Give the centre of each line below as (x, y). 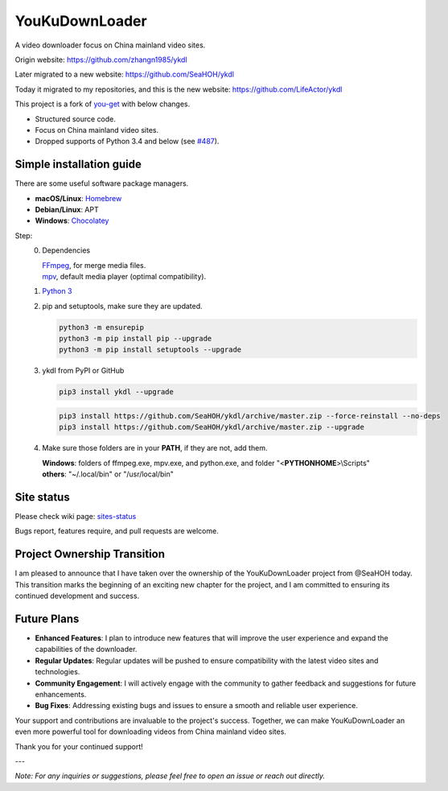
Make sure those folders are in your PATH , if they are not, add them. (155, 448)
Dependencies (66, 250)
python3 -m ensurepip (102, 327)
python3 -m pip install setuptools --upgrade (150, 350)
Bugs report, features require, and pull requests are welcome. (117, 531)
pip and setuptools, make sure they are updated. (122, 306)
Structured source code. (76, 119)
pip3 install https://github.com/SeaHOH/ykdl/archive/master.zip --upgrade (212, 427)
